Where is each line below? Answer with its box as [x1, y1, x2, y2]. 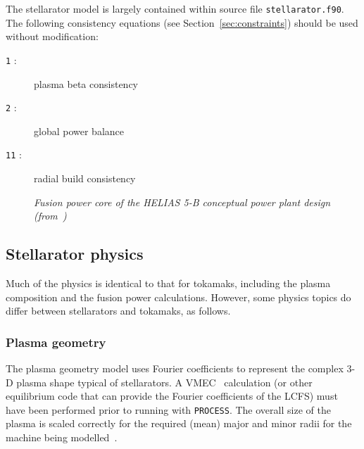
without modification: [6, 29, 99, 44]
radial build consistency [34, 171, 136, 185]
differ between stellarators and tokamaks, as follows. [6, 303, 231, 318]
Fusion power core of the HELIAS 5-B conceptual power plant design [34, 194, 331, 209]
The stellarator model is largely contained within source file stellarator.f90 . [6, 1, 344, 15]
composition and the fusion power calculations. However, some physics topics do [6, 289, 351, 304]
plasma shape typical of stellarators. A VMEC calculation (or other [16, 374, 313, 389]
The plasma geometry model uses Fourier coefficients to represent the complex [6, 360, 344, 375]
